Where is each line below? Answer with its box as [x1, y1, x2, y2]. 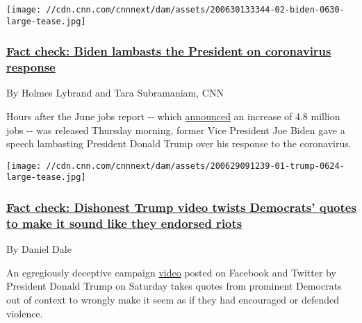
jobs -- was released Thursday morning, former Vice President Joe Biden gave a [6, 122, 345, 137]
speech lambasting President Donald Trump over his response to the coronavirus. [6, 136, 352, 151]
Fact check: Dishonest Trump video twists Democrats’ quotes [6, 199, 356, 216]
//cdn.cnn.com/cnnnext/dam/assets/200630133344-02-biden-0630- [46, 5, 345, 15]
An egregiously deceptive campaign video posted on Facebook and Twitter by [6, 265, 336, 279]
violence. [6, 306, 43, 320]
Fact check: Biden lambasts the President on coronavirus [6, 42, 331, 60]
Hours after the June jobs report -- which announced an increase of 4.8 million [6, 109, 340, 124]
